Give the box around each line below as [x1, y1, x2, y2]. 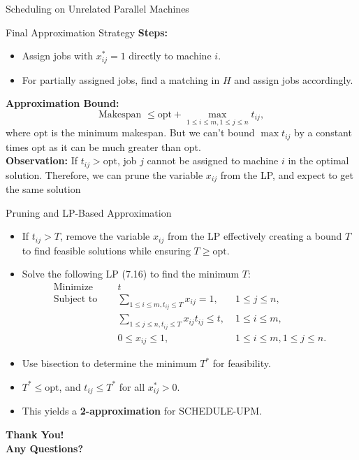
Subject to [53, 294, 98, 304]
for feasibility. [212, 356, 271, 371]
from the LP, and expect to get [220, 167, 353, 182]
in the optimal [288, 153, 349, 168]
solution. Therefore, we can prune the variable [6, 167, 203, 182]
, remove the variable [59, 229, 150, 243]
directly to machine [129, 48, 212, 63]
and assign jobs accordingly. [234, 72, 353, 87]
